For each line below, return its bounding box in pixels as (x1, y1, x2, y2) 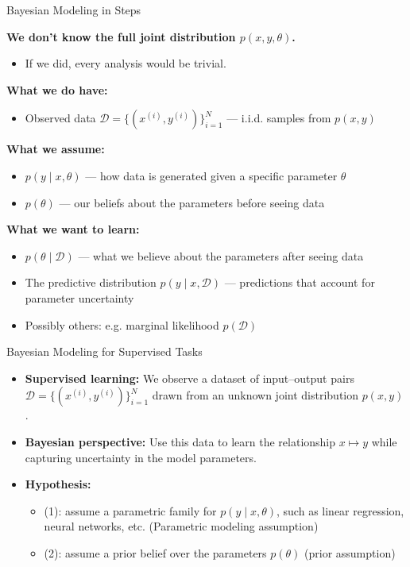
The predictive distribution (25, 274, 157, 291)
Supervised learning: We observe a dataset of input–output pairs (25, 369, 354, 386)
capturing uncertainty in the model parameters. (25, 449, 257, 465)
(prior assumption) (304, 544, 396, 561)
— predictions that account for (224, 274, 375, 291)
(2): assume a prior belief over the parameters (44, 544, 267, 561)
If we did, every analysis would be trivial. (25, 55, 226, 71)
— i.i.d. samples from (226, 110, 331, 126)
